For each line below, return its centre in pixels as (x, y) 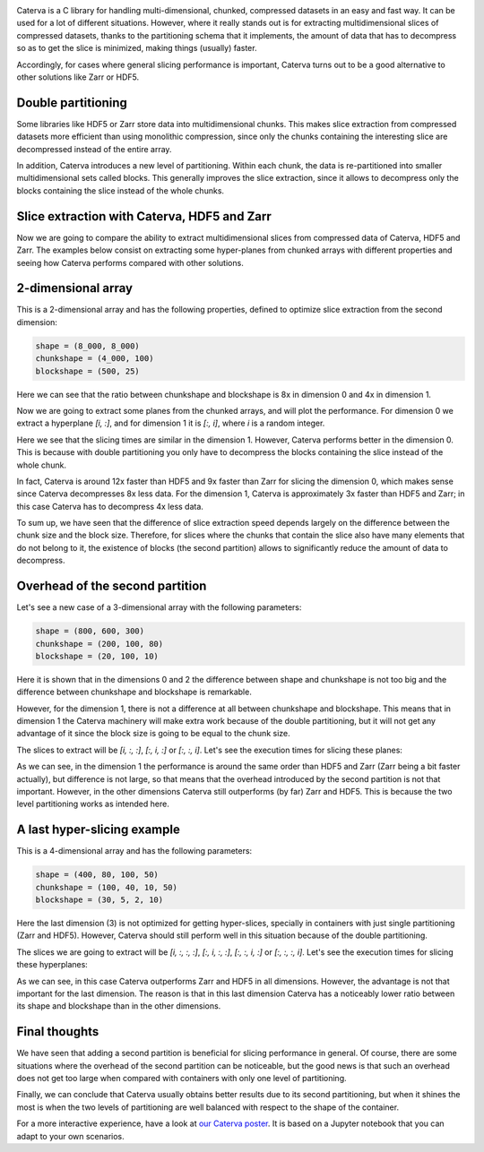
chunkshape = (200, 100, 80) (99, 644)
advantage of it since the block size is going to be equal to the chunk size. (153, 734)
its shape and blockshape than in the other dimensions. (119, 1006)
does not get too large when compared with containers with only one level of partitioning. (181, 1079)
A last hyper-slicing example (99, 830)
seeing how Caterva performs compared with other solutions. (130, 262)
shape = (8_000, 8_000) (88, 346)
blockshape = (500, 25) (88, 371)
